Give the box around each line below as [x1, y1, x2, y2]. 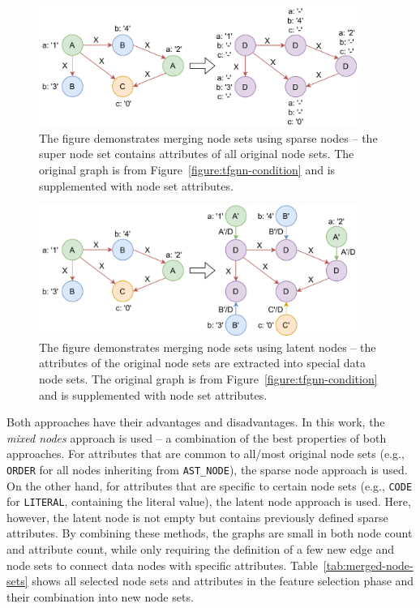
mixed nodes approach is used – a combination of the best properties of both [6, 429, 387, 446]
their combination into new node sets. [6, 588, 194, 605]
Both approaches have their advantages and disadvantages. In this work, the [6, 413, 385, 430]
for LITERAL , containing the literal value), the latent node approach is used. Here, [6, 493, 411, 510]
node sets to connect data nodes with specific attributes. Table [6, 556, 318, 573]
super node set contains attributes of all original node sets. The [39, 145, 354, 162]
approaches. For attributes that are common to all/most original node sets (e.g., [6, 445, 405, 462]
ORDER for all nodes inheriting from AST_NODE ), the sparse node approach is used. [6, 460, 408, 477]
